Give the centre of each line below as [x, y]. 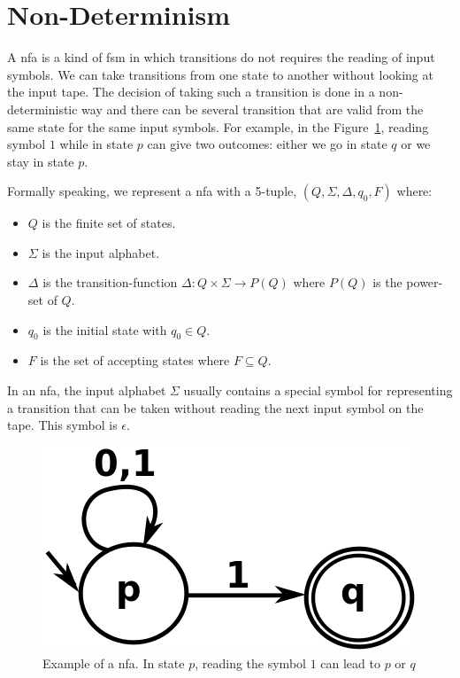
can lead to [350, 663]
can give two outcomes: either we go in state [267, 144]
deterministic [42, 109]
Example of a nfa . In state [114, 663]
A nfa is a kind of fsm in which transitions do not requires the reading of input [221, 57]
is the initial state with [105, 329]
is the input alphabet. [101, 252]
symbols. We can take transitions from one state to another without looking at [220, 74]
